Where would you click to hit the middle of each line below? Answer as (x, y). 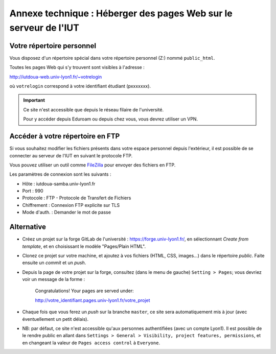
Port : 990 (33, 191)
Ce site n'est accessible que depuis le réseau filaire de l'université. (93, 109)
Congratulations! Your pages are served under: (84, 291)
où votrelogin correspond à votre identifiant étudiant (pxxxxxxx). (80, 86)
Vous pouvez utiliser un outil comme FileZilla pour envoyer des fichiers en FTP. (93, 165)
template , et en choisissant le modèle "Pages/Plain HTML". (84, 246)
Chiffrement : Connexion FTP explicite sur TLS (71, 205)
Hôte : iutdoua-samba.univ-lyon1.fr (59, 183)
